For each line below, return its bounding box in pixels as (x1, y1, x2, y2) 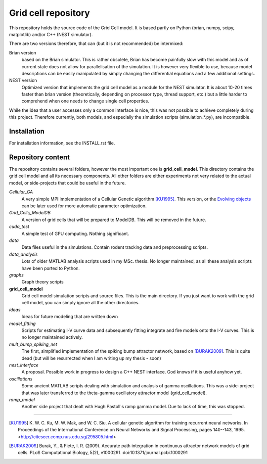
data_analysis (9, 251, 38, 257)
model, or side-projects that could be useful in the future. (9, 180, 126, 186)
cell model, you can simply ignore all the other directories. (21, 300, 140, 306)
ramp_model (9, 396, 35, 403)
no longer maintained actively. (21, 334, 83, 340)
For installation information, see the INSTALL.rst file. (9, 140, 115, 146)
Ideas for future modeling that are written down (21, 314, 118, 320)
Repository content (9, 153, 70, 161)
